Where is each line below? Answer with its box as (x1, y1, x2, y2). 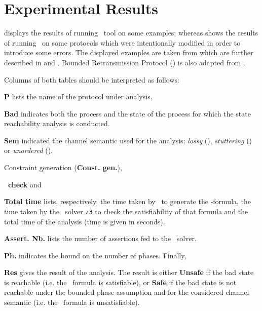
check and (8, 179, 42, 189)
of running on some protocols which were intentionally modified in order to (4, 37, 241, 48)
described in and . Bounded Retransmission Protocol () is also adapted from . (4, 57, 245, 67)
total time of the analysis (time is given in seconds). (4, 216, 165, 226)
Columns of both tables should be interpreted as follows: (4, 74, 179, 85)
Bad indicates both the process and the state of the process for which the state (4, 108, 251, 119)
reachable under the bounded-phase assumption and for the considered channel (4, 287, 249, 297)
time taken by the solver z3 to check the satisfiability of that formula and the (4, 206, 248, 216)
